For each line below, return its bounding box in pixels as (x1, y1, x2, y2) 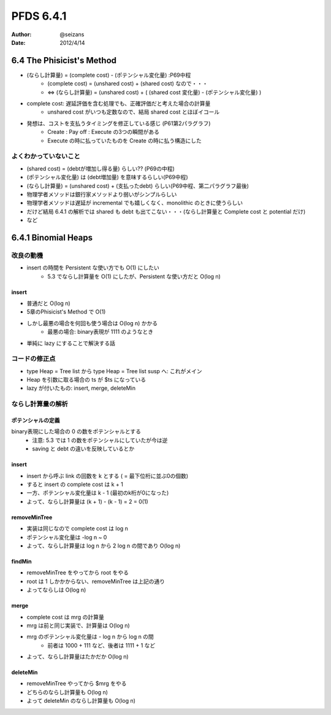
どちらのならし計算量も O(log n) (26, 688, 108, 696)
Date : (11, 39, 26, 46)
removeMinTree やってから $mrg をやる (26, 680, 127, 687)
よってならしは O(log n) (26, 586, 86, 593)
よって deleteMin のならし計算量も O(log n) (26, 697, 136, 705)
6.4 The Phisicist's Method (11, 55, 116, 66)
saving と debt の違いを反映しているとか (32, 445, 135, 452)
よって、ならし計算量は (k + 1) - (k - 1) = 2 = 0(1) (26, 498, 148, 505)
